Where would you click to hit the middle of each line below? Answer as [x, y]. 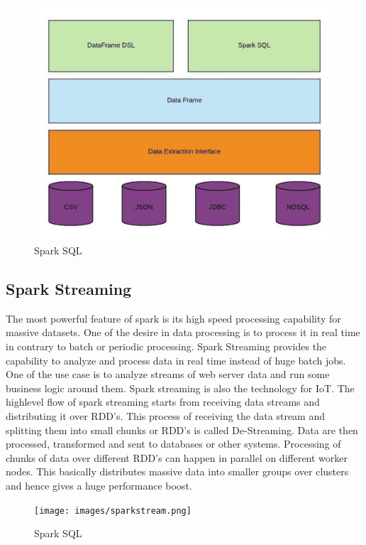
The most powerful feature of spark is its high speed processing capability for [173, 318]
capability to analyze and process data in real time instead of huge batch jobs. [176, 360]
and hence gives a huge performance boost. [99, 485]
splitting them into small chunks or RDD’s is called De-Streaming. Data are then [182, 430]
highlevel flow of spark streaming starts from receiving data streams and [163, 402]
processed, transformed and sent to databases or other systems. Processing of [173, 444]
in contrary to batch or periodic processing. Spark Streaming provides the [166, 346]
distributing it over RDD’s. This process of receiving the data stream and [166, 415]
